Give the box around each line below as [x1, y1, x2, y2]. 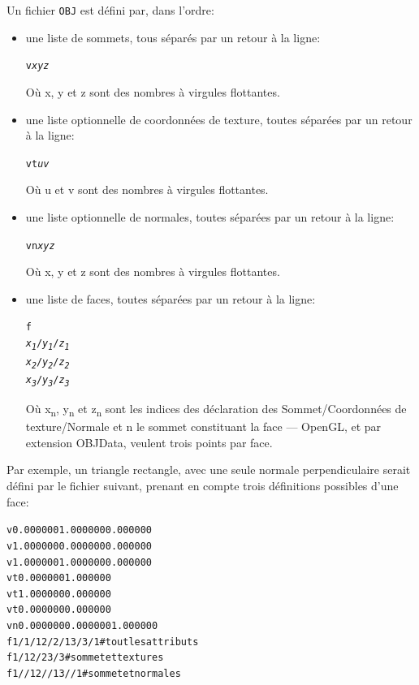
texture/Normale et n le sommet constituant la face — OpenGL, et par [25, 418, 382, 435]
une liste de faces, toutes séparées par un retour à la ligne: [25, 290, 316, 307]
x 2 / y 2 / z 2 [25, 355, 70, 370]
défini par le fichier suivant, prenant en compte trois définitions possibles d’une [6, 477, 399, 493]
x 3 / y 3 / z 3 [25, 374, 70, 389]
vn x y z [25, 239, 55, 252]
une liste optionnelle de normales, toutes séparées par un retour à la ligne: [25, 208, 395, 225]
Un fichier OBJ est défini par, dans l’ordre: [6, 2, 214, 18]
